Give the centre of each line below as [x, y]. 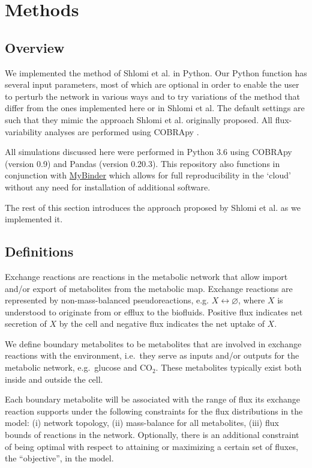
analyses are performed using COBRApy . [122, 131]
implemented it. [34, 219]
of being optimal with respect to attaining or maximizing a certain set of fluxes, [151, 446]
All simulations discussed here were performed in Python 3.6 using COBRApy [148, 152]
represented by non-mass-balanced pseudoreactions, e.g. [107, 300]
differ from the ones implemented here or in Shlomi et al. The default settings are [155, 108]
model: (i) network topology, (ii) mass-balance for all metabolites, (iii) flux [142, 423]
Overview [35, 47]
